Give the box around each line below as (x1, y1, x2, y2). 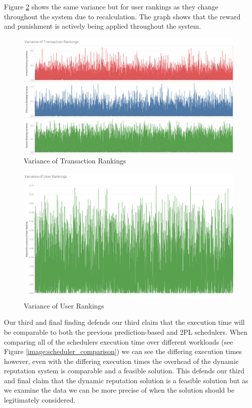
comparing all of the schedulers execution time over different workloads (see (4, 336, 233, 347)
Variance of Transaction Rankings (24, 155, 126, 166)
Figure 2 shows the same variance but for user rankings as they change (4, 1, 218, 11)
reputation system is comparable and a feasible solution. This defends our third (4, 365, 245, 376)
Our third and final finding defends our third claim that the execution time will (4, 317, 245, 327)
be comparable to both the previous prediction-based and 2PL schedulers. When (4, 326, 248, 337)
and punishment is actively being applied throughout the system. (4, 21, 201, 31)
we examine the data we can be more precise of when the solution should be (4, 385, 235, 395)
